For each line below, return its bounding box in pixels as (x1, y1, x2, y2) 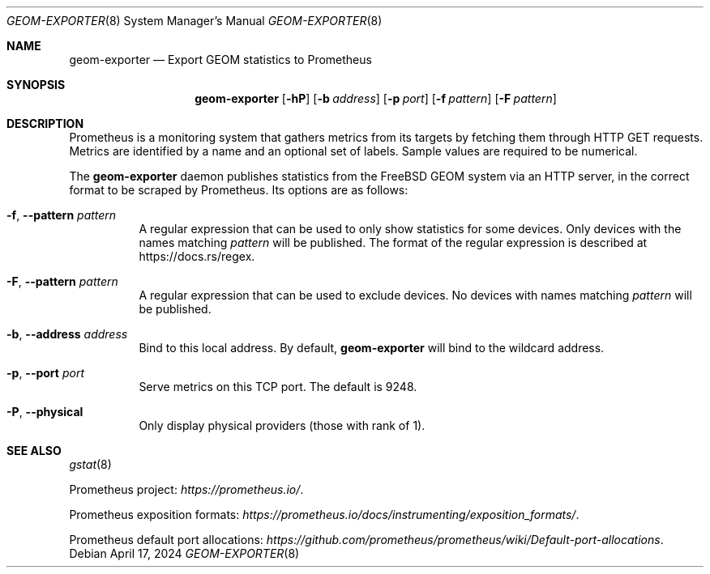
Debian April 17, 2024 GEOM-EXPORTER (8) (69, 546, 300, 560)
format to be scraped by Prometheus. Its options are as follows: (69, 183, 408, 197)
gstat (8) (69, 457, 112, 471)
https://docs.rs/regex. (139, 249, 255, 263)
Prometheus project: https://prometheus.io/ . (69, 483, 304, 496)
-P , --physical (6, 405, 83, 419)
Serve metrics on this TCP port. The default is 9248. (139, 380, 417, 393)
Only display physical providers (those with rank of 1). (139, 419, 426, 432)
